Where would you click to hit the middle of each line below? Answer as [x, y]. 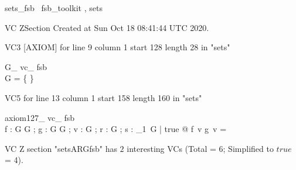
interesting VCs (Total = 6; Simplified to [200, 148]
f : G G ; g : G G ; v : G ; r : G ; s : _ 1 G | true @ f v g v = [116, 129]
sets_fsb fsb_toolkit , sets [54, 8]
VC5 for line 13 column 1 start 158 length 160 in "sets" [103, 97]
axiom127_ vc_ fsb [40, 117]
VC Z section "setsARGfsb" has [61, 148]
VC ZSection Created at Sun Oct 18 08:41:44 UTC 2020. [107, 27]
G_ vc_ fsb [26, 66]
